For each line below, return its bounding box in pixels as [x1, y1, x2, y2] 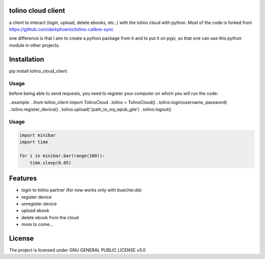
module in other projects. [9, 42, 60, 48]
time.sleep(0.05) [29, 160, 72, 165]
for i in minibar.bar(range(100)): [19, 153, 105, 159]
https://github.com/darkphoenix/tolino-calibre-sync [9, 26, 114, 32]
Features [9, 174, 37, 182]
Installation [9, 55, 44, 63]
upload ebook [21, 207, 50, 213]
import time [19, 139, 49, 145]
